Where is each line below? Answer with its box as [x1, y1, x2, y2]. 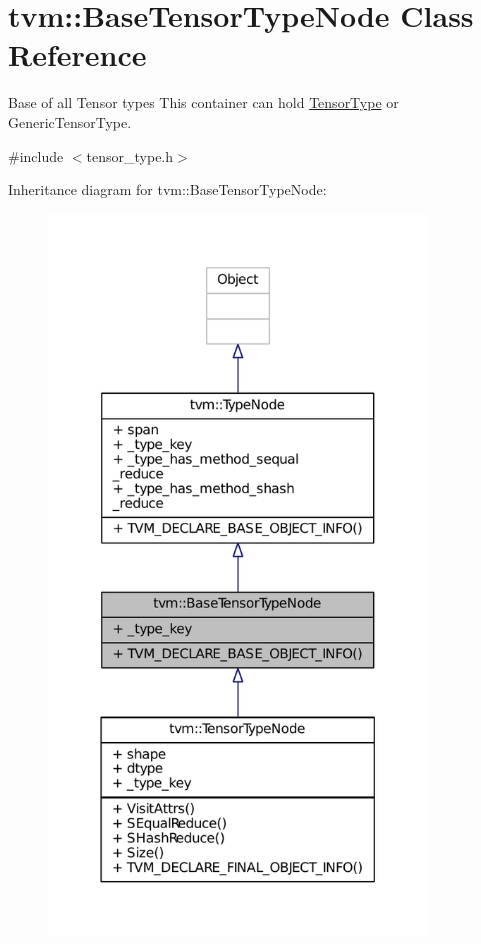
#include [8, 145, 64, 166]
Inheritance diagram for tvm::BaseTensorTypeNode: [8, 179, 327, 200]
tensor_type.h [86, 145, 174, 166]
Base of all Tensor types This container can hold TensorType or [8, 92, 399, 113]
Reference [8, 34, 147, 75]
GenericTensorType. [8, 111, 132, 132]
